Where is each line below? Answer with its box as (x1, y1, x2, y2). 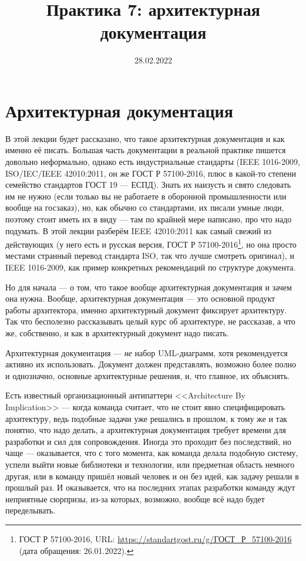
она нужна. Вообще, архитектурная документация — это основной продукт (5, 292, 275, 305)
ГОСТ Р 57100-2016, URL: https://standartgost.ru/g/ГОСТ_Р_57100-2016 (19, 532, 292, 545)
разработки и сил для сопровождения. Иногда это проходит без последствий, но (5, 435, 292, 447)
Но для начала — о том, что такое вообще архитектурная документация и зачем (5, 280, 292, 293)
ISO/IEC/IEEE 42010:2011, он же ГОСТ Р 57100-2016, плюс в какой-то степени (5, 167, 296, 179)
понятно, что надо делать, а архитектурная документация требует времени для (5, 424, 286, 436)
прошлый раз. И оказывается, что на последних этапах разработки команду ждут (5, 481, 295, 494)
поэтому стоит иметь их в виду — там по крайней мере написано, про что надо (5, 213, 292, 225)
